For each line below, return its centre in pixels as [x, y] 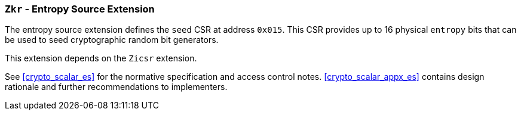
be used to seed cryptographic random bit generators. [112, 40]
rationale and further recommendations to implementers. [116, 87]
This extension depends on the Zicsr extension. [101, 58]
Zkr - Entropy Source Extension [80, 9]
